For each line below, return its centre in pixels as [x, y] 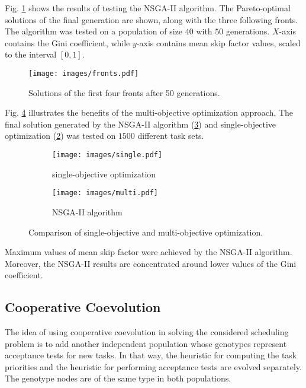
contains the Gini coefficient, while [67, 42]
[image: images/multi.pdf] [105, 193]
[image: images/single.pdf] [107, 155]
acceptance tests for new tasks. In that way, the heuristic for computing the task [151, 355]
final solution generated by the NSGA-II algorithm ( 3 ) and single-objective [141, 124]
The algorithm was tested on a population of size [94, 31]
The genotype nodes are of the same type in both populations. [118, 378]
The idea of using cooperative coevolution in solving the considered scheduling [147, 332]
